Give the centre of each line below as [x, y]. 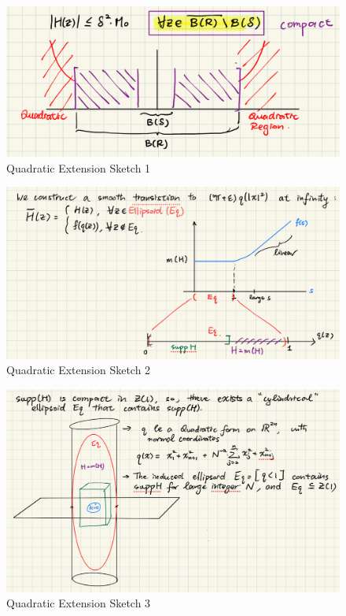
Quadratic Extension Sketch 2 [79, 370]
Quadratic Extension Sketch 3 [79, 603]
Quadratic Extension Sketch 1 [79, 167]
